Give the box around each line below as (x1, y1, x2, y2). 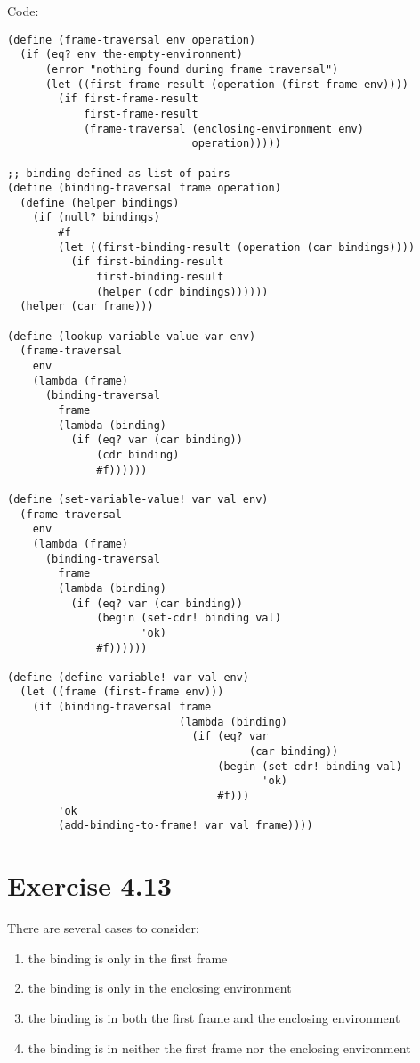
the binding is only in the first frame (28, 948, 228, 967)
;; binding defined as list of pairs (7, 166, 230, 180)
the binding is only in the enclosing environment (28, 978, 292, 997)
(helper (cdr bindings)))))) (96, 285, 269, 298)
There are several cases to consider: (7, 919, 199, 937)
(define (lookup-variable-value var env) (7, 329, 256, 343)
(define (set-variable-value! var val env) (7, 492, 269, 506)
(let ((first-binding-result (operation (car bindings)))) (58, 240, 416, 254)
